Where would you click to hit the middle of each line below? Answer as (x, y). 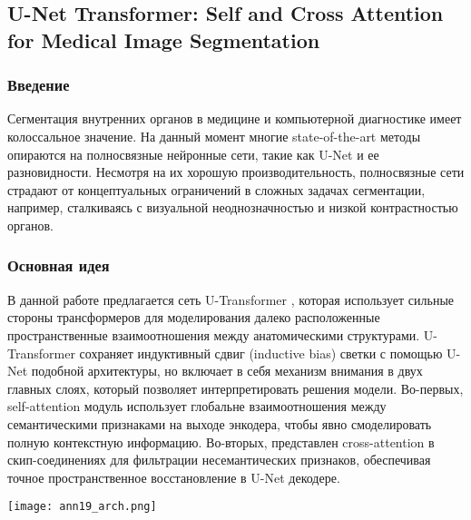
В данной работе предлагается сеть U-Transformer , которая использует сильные (231, 299)
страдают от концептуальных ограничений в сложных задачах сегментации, (216, 189)
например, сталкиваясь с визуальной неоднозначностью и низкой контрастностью (233, 207)
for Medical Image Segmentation (164, 39)
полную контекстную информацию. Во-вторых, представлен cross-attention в (221, 442)
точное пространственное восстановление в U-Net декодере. (174, 477)
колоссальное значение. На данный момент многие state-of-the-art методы (214, 136)
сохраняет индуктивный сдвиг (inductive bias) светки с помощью (261, 353)
